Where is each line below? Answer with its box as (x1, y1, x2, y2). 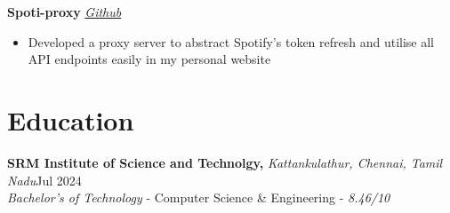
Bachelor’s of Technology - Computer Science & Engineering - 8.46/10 (7, 188, 390, 207)
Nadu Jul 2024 (7, 170, 82, 189)
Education (7, 101, 134, 138)
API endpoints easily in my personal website (28, 50, 271, 68)
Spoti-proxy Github (7, 3, 122, 20)
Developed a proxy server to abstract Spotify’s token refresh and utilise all (28, 32, 435, 51)
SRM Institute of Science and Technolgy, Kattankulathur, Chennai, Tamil (7, 153, 443, 171)
